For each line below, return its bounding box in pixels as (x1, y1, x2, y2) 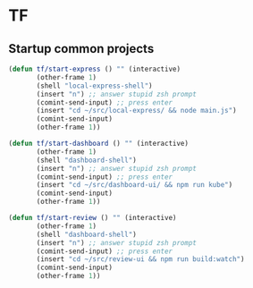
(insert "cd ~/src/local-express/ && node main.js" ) (36, 106, 238, 115)
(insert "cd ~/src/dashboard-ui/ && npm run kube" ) (36, 181, 233, 190)
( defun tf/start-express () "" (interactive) (8, 64, 181, 73)
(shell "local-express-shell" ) (36, 81, 153, 90)
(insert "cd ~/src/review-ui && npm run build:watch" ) (36, 255, 245, 264)
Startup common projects (8, 41, 155, 56)
